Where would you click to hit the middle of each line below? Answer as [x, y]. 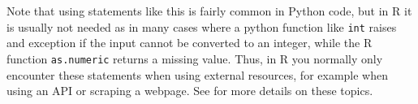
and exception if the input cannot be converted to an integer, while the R [190, 43]
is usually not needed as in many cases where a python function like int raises [202, 26]
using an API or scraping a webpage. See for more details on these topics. [190, 91]
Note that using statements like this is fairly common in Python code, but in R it [209, 11]
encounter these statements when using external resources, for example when [197, 74]
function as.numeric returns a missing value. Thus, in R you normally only [195, 58]
